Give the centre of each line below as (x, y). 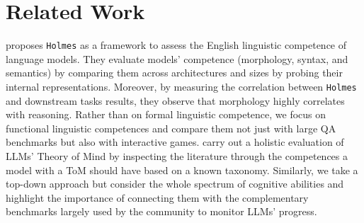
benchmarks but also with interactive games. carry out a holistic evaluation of (175, 142)
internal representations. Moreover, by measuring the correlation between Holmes (181, 86)
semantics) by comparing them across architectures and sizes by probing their (174, 73)
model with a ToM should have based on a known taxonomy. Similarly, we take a (182, 170)
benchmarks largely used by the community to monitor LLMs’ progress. (161, 211)
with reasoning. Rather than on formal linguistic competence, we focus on (166, 114)
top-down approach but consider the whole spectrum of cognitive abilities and (175, 184)
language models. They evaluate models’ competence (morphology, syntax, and (177, 58)
